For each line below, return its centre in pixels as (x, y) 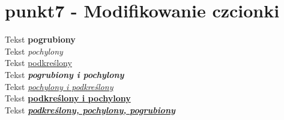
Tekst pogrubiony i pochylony (65, 74)
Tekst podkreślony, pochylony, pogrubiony (90, 109)
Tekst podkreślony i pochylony (68, 98)
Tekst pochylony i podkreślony (59, 86)
